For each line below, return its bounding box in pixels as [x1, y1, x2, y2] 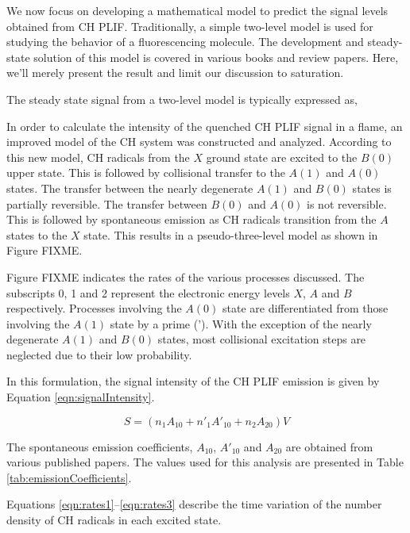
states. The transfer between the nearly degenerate [6, 179, 253, 196]
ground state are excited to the [206, 148, 358, 165]
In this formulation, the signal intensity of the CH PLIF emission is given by [6, 373, 380, 389]
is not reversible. [307, 195, 387, 212]
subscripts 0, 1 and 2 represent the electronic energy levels [6, 284, 290, 301]
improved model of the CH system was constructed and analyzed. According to [6, 133, 392, 150]
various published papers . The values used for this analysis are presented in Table [6, 454, 404, 470]
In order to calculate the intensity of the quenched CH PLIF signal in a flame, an [6, 117, 403, 134]
